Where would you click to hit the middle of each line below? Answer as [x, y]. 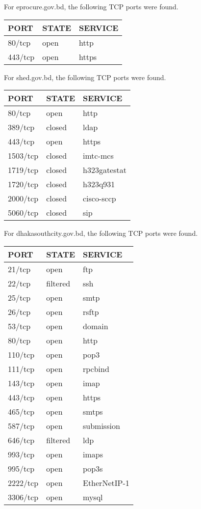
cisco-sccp [100, 198]
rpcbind [96, 368]
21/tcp [19, 269]
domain [96, 326]
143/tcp [21, 383]
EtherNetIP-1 [106, 482]
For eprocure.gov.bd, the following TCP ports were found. [91, 6]
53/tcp [19, 326]
